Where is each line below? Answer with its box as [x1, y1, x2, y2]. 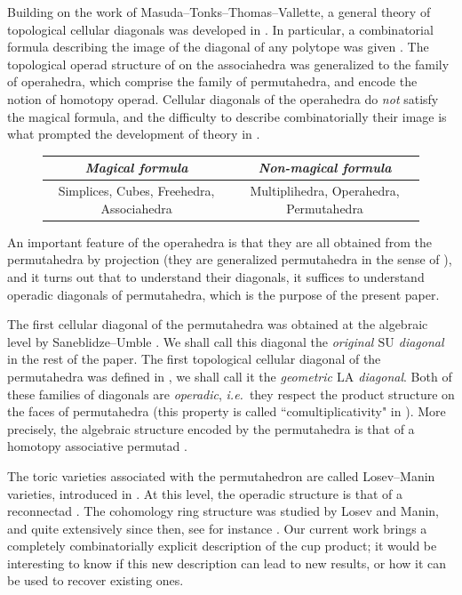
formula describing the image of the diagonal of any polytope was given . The [7, 37, 429, 56]
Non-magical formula [258, 158, 392, 177]
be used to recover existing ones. [7, 571, 184, 590]
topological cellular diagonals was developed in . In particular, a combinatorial [7, 20, 434, 38]
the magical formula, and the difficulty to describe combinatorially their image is [7, 107, 447, 125]
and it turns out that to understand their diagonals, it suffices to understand [7, 267, 425, 285]
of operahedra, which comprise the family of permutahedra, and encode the [7, 72, 418, 91]
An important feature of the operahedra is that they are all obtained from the [7, 232, 432, 251]
